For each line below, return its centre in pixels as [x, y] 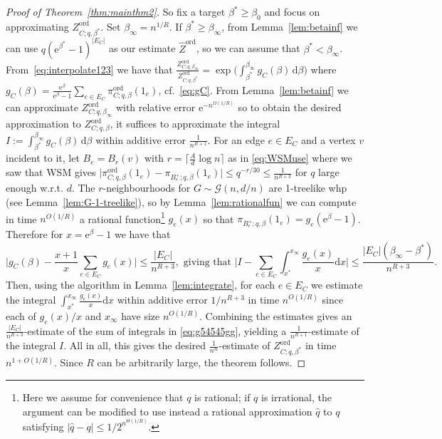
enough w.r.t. [35, 188]
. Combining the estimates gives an [275, 315]
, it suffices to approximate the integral [195, 123]
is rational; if [222, 397]
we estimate [337, 285]
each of [21, 315]
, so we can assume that [248, 48]
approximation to [43, 123]
